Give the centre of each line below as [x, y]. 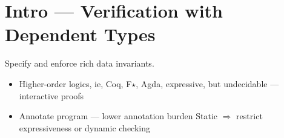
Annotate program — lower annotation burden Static [118, 116]
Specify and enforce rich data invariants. [80, 63]
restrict [249, 116]
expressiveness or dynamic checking [84, 127]
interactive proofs [51, 95]
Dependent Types [80, 34]
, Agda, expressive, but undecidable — [207, 83]
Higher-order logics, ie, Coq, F [75, 83]
